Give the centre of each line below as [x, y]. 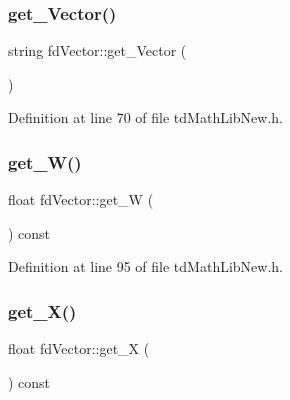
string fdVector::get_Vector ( [97, 50]
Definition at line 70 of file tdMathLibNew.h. [145, 117]
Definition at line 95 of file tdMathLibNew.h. [145, 266]
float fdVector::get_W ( [81, 199]
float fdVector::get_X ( [79, 348]
